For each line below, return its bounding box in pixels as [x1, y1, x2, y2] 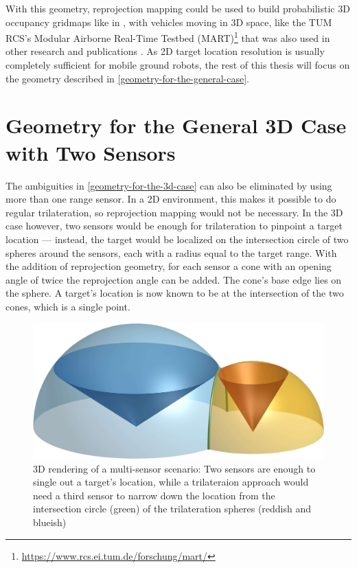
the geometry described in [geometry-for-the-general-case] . [5, 71, 250, 85]
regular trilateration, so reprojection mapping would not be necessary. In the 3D [5, 205, 343, 219]
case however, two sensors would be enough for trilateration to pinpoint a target [5, 218, 343, 233]
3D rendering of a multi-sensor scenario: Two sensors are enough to [33, 461, 316, 475]
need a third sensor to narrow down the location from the [33, 488, 275, 502]
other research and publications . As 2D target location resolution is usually [5, 44, 325, 58]
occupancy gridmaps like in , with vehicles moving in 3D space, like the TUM [5, 14, 332, 29]
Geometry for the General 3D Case [5, 111, 347, 139]
